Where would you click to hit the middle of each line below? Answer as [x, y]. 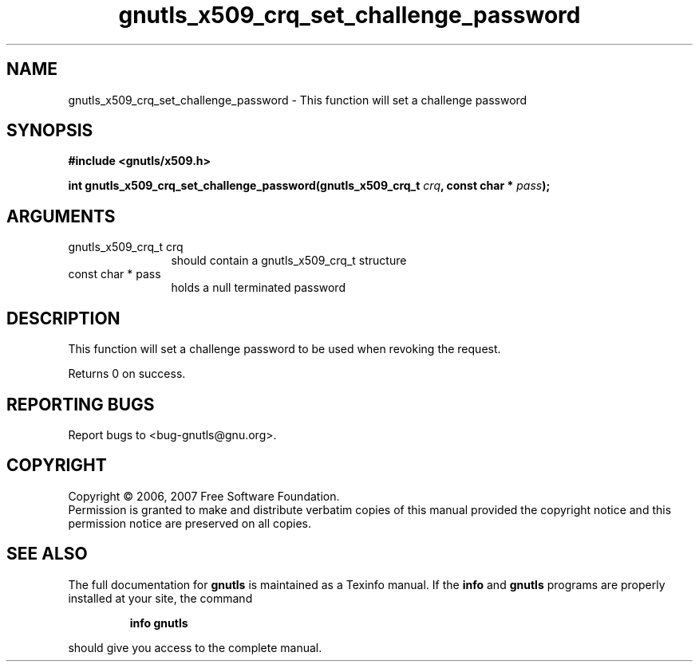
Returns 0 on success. [127, 374]
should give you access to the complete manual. [195, 647]
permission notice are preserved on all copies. [190, 523]
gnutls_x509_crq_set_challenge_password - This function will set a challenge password [298, 100]
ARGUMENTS [61, 216]
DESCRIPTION [63, 318]
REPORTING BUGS [81, 404]
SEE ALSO [47, 554]
